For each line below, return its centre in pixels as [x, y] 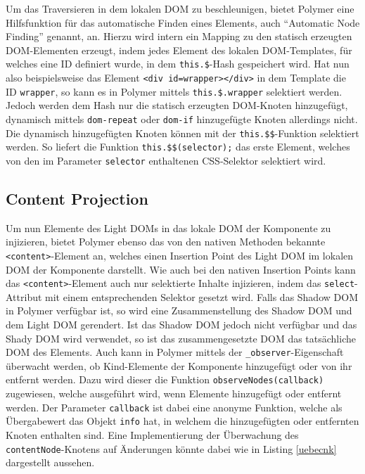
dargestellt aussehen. [50, 462]
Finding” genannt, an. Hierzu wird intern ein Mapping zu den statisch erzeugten [179, 36]
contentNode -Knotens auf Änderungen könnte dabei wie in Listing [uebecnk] [171, 448]
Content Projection [77, 198]
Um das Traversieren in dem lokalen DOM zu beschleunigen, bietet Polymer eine [180, 8]
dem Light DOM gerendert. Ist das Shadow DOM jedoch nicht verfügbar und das [181, 325]
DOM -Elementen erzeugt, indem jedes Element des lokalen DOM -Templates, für [179, 50]
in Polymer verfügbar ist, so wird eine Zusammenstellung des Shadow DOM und [179, 310]
